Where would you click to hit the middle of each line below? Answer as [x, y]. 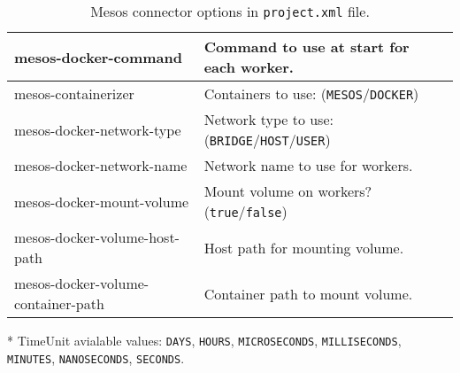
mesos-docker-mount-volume [102, 201]
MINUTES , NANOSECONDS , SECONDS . [96, 357]
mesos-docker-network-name [101, 165]
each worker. [249, 67]
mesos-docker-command [98, 57]
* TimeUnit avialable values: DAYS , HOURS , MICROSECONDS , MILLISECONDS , [204, 340]
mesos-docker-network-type [98, 129]
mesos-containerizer [74, 93]
